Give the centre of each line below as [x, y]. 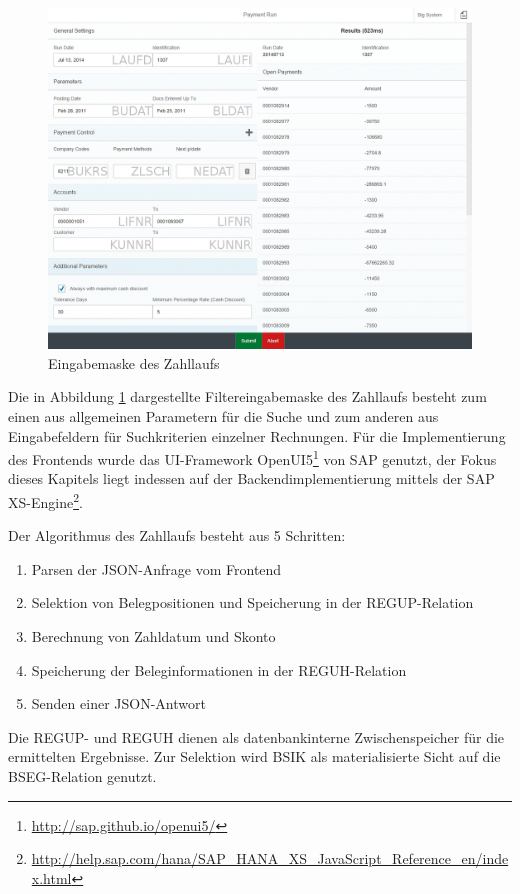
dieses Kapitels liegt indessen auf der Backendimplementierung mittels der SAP [251, 478]
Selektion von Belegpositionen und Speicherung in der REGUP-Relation [252, 602]
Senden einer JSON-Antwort [118, 703]
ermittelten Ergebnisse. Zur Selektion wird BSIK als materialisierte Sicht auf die [254, 756]
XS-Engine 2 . [45, 500]
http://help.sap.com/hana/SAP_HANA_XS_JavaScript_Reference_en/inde [270, 858]
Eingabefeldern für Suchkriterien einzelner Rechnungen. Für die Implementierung [257, 435]
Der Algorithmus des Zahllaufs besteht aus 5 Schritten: [177, 535]
